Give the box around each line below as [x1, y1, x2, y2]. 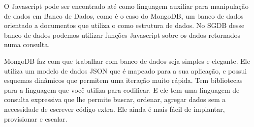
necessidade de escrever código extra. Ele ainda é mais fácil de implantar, [4, 103, 225, 114]
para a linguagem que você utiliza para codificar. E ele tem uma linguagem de [4, 84, 240, 95]
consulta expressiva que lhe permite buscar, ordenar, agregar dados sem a [4, 94, 226, 104]
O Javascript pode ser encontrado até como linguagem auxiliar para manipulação [4, 1, 249, 11]
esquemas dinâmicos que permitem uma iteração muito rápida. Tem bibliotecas [4, 75, 243, 85]
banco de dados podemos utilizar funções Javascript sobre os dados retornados [4, 29, 241, 40]
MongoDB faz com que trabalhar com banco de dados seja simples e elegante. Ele [4, 55, 250, 66]
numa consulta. [4, 39, 50, 50]
